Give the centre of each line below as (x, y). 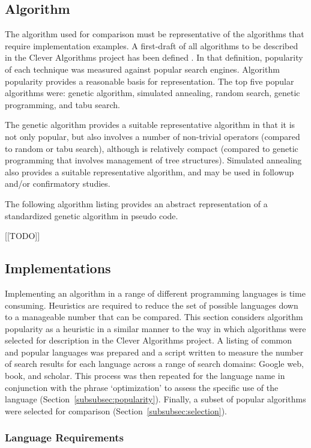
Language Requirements (64, 437)
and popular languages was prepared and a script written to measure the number (154, 352)
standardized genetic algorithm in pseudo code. (92, 215)
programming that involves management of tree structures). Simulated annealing (153, 160)
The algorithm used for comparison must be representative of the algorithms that (155, 34)
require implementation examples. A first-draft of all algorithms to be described (152, 45)
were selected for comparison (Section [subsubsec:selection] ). (116, 410)
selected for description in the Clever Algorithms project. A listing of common (149, 340)
